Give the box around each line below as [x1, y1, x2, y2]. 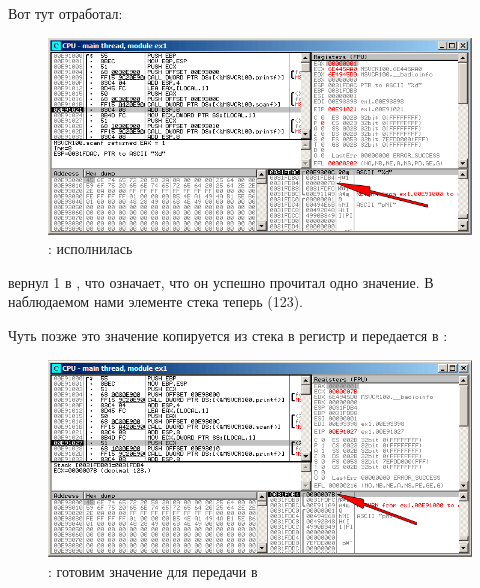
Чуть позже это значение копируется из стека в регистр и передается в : [8, 324, 448, 345]
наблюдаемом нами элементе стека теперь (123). [8, 291, 303, 312]
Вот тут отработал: [8, 3, 123, 23]
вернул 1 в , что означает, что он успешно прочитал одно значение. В [8, 271, 434, 292]
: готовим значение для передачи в [48, 561, 258, 581]
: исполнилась [48, 238, 133, 259]
